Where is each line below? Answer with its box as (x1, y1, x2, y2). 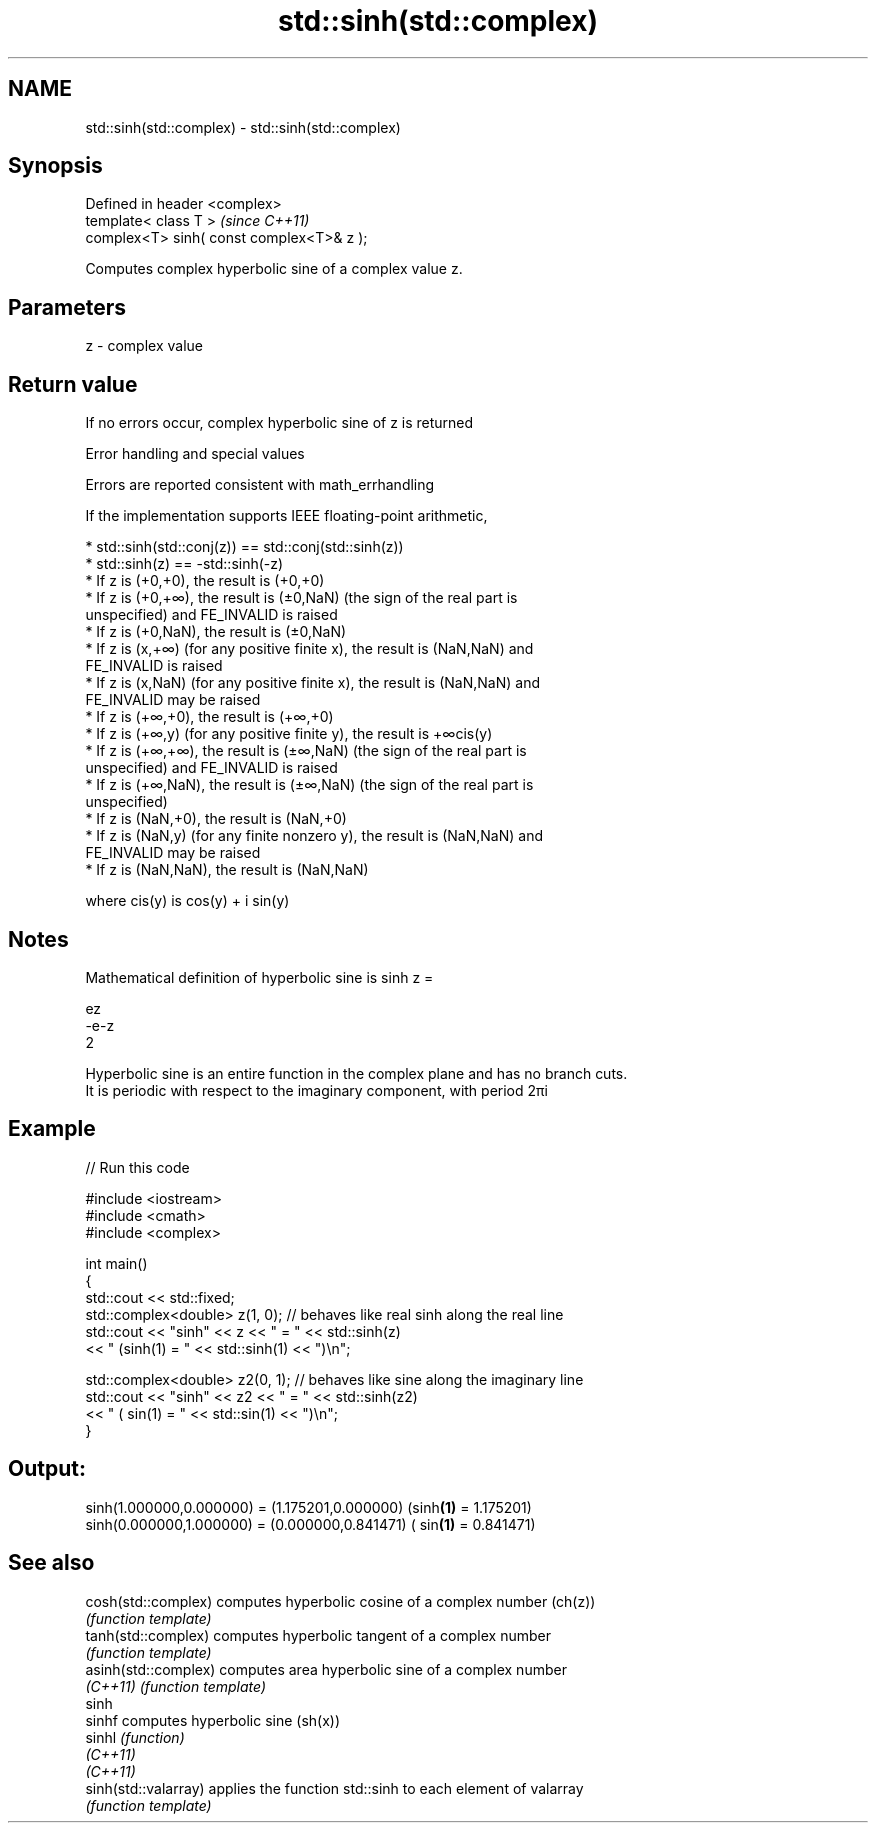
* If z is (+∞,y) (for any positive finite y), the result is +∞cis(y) (85, 725, 493, 743)
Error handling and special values (85, 445, 305, 463)
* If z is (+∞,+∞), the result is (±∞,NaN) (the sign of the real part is (85, 742, 527, 760)
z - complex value (85, 337, 203, 355)
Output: (8, 1456, 86, 1482)
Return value (8, 371, 138, 397)
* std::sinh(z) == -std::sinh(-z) (85, 555, 284, 573)
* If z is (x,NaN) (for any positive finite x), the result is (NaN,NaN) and (85, 674, 540, 692)
